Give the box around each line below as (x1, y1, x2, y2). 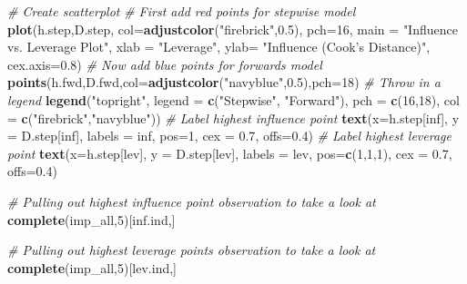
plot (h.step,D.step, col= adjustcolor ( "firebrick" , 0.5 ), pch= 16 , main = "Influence (7, 19, 458, 38)
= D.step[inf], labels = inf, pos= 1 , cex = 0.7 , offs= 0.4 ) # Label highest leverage (7, 126, 452, 145)
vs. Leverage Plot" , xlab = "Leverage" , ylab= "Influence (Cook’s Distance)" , (7, 37, 431, 56)
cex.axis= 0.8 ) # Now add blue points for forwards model (7, 54, 322, 73)
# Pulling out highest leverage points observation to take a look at (7, 240, 376, 260)
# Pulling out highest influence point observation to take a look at (7, 191, 376, 211)
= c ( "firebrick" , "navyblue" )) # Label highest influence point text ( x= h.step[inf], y (7, 108, 460, 127)
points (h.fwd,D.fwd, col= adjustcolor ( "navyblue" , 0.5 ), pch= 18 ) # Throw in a (7, 73, 441, 92)
